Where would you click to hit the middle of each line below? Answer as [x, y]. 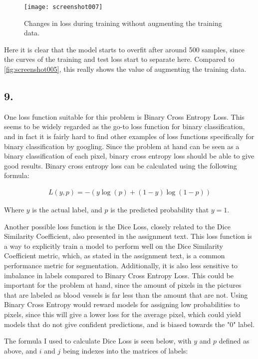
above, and [21, 350]
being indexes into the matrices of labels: [125, 350]
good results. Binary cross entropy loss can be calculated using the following [121, 165]
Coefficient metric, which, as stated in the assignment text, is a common [115, 256]
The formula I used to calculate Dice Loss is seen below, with [98, 341]
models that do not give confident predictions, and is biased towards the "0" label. [129, 324]
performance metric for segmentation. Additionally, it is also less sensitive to [121, 265]
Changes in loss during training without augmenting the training [123, 23]
